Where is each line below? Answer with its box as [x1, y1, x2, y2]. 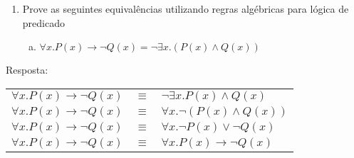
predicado [22, 15, 65, 30]
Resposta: [6, 62, 48, 77]
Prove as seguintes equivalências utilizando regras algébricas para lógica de [22, 1, 349, 16]
